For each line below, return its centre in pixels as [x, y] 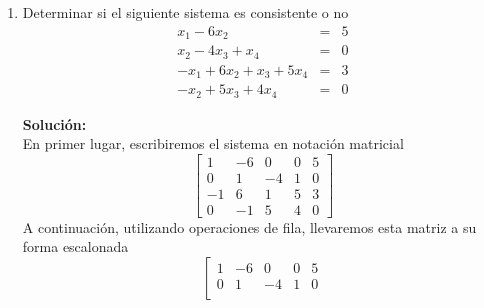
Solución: [54, 123]
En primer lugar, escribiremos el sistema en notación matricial [213, 143]
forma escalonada [75, 246]
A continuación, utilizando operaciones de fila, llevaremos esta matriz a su [249, 226]
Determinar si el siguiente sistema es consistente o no [185, 12]
